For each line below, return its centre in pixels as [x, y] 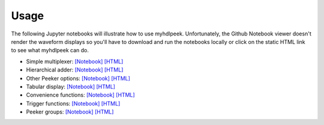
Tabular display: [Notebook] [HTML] [70, 87]
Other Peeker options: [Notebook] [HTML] [78, 78]
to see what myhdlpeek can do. [50, 50]
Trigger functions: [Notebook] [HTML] [73, 103]
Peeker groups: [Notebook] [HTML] [70, 112]
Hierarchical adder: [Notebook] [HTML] [75, 70]
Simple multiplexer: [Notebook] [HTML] [75, 61]
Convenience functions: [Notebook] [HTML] [80, 95]
